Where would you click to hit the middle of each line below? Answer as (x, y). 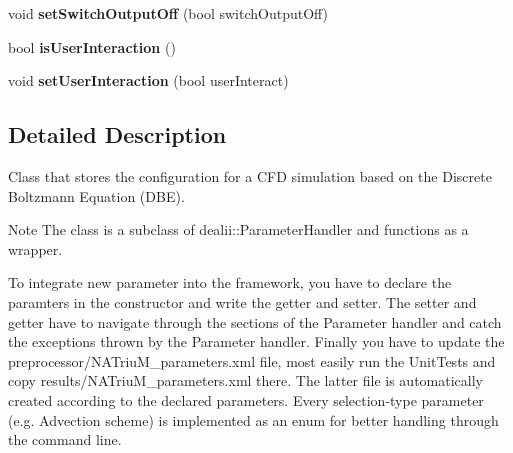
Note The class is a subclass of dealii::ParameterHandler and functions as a (238, 229)
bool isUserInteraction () (92, 46)
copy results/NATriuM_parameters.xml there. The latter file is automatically (245, 380)
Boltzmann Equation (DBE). (96, 195)
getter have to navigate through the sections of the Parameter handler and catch (255, 321)
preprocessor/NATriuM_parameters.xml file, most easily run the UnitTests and (252, 360)
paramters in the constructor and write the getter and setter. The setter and (242, 301)
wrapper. (35, 248)
